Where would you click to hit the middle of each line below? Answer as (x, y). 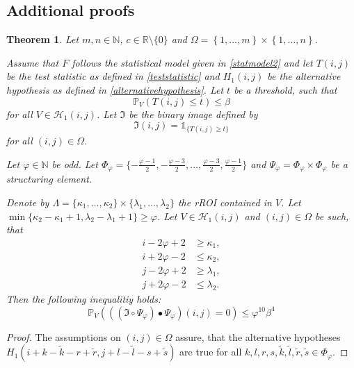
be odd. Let (75, 164)
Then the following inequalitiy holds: (84, 298)
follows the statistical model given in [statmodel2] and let (192, 62)
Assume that (33, 62)
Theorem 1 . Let (43, 39)
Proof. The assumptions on (64, 336)
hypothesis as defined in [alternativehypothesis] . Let (115, 89)
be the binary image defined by (193, 114)
